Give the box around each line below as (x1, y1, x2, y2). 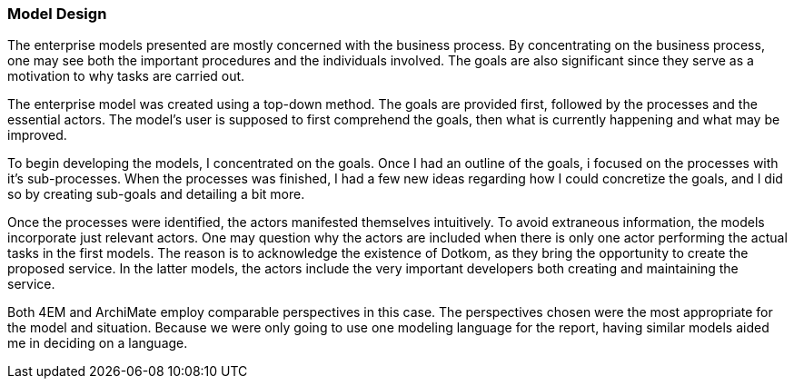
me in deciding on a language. (7, 335, 188, 351)
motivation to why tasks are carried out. (7, 68, 245, 84)
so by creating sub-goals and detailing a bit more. (7, 186, 305, 203)
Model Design (7, 5, 107, 23)
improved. (7, 127, 67, 144)
